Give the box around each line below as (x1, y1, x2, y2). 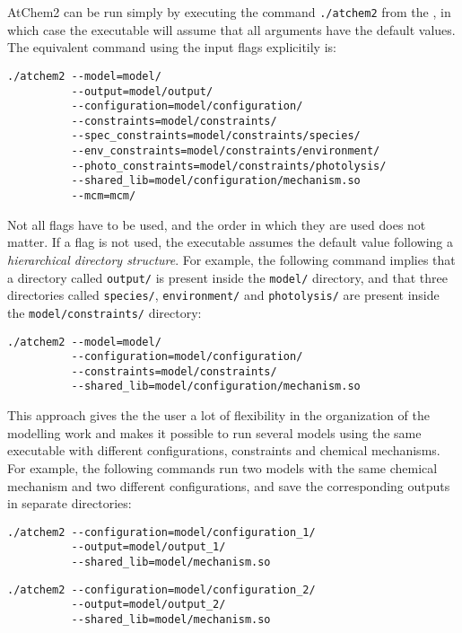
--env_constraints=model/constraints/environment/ (71, 145, 380, 158)
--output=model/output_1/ (71, 541, 226, 554)
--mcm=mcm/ (71, 189, 136, 203)
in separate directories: (7, 494, 132, 513)
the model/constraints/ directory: (7, 303, 202, 321)
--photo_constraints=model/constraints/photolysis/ (71, 159, 387, 172)
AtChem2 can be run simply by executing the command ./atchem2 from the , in (7, 3, 451, 21)
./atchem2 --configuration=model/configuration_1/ (7, 525, 316, 539)
